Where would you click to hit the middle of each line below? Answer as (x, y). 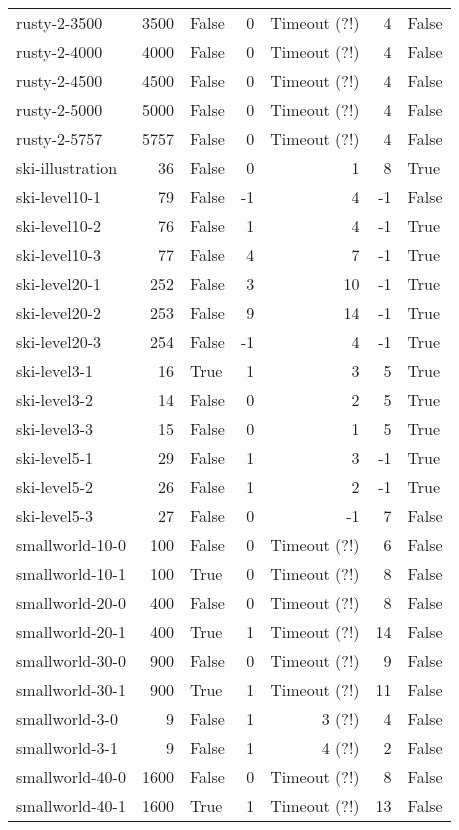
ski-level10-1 (58, 196)
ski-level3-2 (54, 399)
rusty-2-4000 (59, 51)
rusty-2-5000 (59, 109)
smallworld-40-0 (71, 776)
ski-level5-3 (54, 515)
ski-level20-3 (58, 341)
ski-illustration (67, 167)
